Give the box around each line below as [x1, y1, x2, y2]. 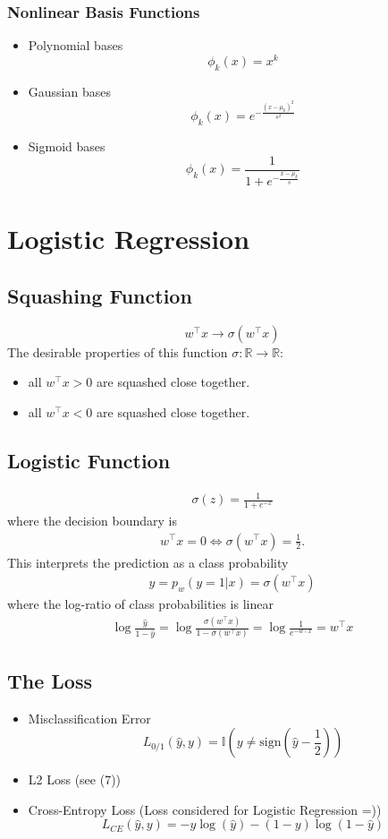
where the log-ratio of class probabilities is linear [7, 595, 274, 613]
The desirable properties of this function [7, 342, 228, 361]
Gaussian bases [28, 81, 111, 100]
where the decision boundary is [7, 510, 178, 529]
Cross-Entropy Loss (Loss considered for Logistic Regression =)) [28, 800, 382, 818]
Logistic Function [7, 446, 171, 474]
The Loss [7, 666, 93, 694]
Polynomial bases [28, 36, 123, 55]
